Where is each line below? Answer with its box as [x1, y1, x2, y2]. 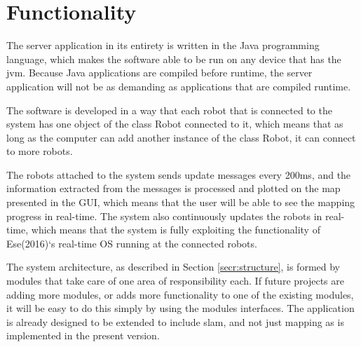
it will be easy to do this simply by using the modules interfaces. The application [6, 301, 355, 315]
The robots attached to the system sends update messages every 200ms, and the [6, 167, 351, 182]
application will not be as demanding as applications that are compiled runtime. [6, 79, 351, 93]
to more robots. [6, 144, 73, 158]
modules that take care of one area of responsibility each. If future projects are [6, 273, 344, 288]
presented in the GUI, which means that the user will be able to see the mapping [6, 195, 355, 210]
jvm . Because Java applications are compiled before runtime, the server [6, 65, 313, 80]
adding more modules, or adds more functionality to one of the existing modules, [6, 287, 354, 301]
